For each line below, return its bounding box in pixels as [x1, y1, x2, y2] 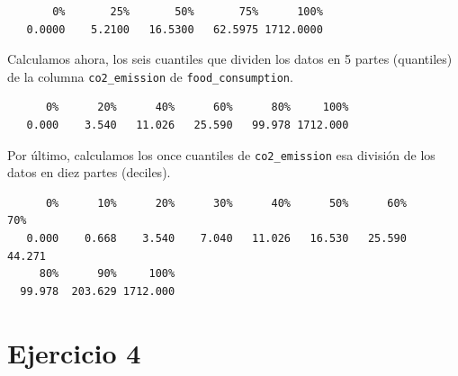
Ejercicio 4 [7, 334, 141, 371]
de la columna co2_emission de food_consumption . [7, 67, 293, 85]
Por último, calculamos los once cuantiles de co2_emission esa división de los [7, 145, 436, 164]
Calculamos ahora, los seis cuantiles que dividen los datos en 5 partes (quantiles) [7, 49, 453, 68]
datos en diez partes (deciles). [7, 163, 171, 182]
